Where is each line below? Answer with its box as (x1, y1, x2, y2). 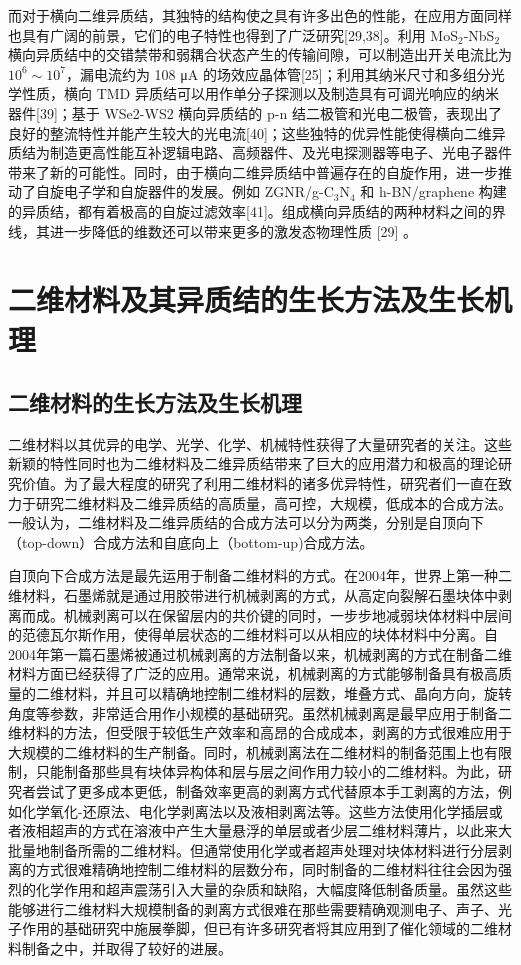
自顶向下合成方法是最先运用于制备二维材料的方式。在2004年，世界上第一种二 (8, 565, 512, 586)
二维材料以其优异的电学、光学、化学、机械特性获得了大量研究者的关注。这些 (8, 433, 512, 454)
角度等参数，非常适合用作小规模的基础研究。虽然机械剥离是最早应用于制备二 (8, 702, 512, 723)
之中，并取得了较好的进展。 (49, 937, 232, 958)
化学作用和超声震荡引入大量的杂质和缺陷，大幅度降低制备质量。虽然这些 (35, 878, 512, 899)
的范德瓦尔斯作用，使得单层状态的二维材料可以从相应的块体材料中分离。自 (8, 624, 498, 645)
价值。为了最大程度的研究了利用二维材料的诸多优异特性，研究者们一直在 (21, 473, 498, 494)
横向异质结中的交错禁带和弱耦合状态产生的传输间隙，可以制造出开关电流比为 (8, 44, 512, 65)
